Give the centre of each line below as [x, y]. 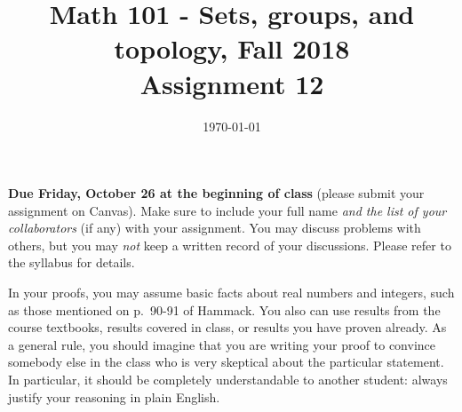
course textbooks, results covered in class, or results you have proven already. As [227, 327]
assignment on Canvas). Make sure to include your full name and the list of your [227, 210]
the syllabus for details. [72, 262]
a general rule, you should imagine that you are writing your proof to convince [222, 344]
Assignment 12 [232, 83]
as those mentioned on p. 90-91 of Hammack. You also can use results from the [224, 309]
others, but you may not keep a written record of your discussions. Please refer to [230, 245]
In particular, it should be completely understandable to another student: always [228, 380]
